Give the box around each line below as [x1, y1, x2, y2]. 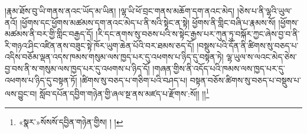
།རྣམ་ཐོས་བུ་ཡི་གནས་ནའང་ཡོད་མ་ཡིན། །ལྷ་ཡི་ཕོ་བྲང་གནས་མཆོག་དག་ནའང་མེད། [5, 5, 234, 16]
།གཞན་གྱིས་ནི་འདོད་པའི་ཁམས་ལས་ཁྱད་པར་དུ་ [152, 62, 285, 74]
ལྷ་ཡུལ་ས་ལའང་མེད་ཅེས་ [226, 51, 297, 63]
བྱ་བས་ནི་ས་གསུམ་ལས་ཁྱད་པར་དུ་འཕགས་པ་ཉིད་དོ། [5, 62, 150, 74]
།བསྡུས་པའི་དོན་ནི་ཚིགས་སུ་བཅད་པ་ [197, 39, 299, 51]
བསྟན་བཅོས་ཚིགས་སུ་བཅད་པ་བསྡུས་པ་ [190, 73, 301, 86]
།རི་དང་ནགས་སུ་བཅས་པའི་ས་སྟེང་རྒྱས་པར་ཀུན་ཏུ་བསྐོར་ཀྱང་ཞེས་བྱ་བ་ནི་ [96, 28, 300, 40]
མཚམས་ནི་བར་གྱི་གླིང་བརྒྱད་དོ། [5, 28, 93, 40]
